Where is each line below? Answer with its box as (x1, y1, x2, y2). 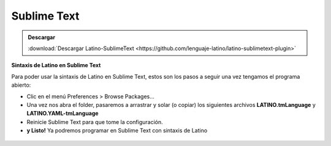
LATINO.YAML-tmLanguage (26, 110, 99, 117)
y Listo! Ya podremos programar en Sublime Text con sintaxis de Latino (26, 127, 208, 134)
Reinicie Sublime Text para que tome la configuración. (26, 118, 164, 125)
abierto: (11, 81, 31, 89)
